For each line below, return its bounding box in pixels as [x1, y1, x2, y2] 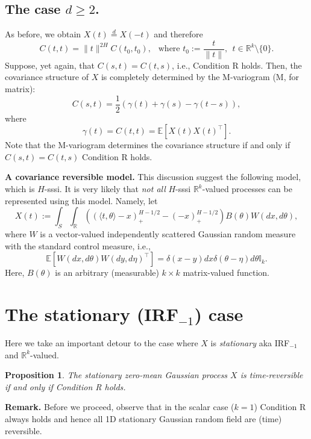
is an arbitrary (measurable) [55, 266, 159, 279]
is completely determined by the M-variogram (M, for [101, 70, 300, 83]
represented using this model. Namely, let [5, 194, 158, 207]
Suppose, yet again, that [5, 58, 95, 71]
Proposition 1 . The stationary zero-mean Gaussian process [5, 369, 228, 381]
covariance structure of [5, 70, 89, 83]
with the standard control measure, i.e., [5, 239, 151, 252]
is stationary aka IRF [210, 336, 290, 349]
